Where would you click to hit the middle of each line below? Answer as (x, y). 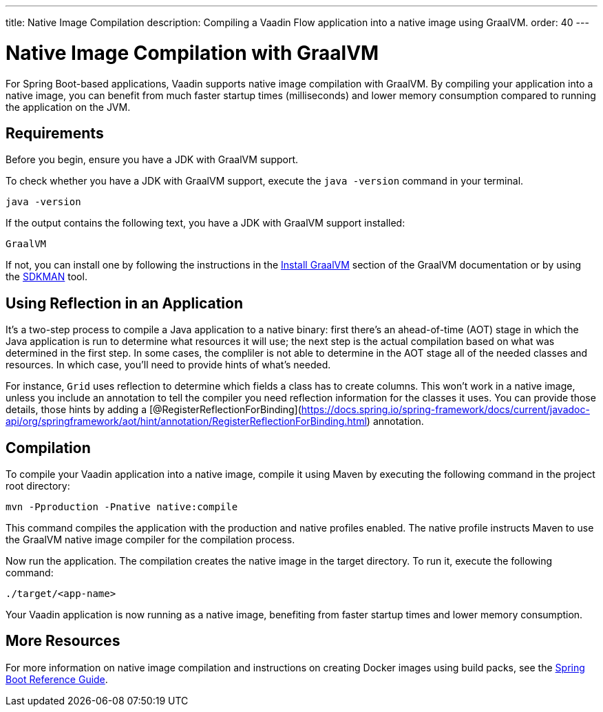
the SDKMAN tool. (46, 277)
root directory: (38, 486)
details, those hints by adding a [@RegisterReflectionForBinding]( (154, 410)
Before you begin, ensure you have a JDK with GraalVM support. (152, 160)
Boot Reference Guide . (57, 679)
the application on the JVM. (68, 107)
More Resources (63, 641)
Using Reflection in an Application (125, 303)
